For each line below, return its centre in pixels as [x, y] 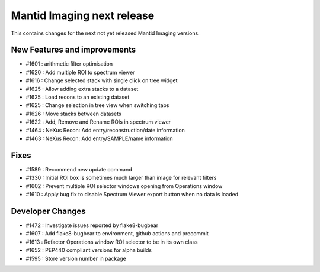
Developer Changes [48, 211]
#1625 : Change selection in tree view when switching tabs [97, 105]
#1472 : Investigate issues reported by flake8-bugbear [92, 225]
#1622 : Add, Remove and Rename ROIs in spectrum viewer [98, 122]
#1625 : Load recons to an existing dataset [78, 97]
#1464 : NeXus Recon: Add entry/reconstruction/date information [105, 130]
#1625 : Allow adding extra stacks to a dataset [82, 89]
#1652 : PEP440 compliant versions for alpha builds [89, 250]
